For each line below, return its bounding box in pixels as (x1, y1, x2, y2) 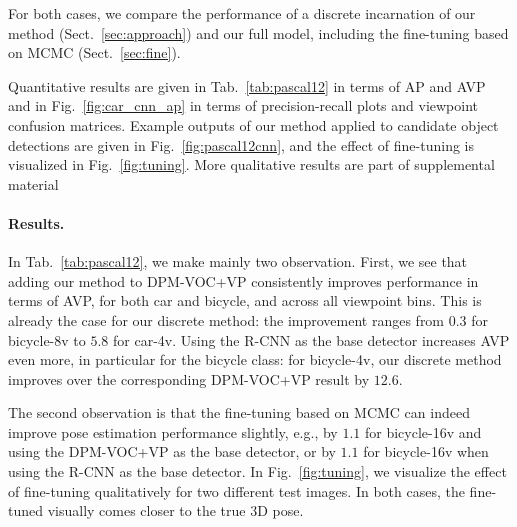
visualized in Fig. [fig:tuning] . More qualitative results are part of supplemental (8, 154, 495, 175)
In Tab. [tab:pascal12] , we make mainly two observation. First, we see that (8, 251, 468, 272)
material (8, 173, 59, 194)
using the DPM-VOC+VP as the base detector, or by (8, 441, 336, 462)
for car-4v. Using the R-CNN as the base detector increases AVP (113, 329, 510, 350)
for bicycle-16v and (364, 421, 482, 442)
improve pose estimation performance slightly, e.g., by (8, 421, 338, 442)
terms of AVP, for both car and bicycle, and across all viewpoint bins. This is (8, 290, 482, 311)
